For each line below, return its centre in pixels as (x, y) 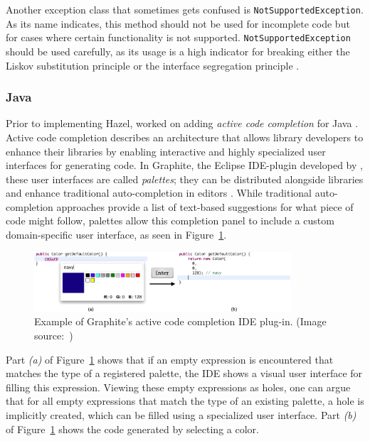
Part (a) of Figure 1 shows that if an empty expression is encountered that (170, 359)
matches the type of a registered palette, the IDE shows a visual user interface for (184, 373)
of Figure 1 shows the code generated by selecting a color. (132, 429)
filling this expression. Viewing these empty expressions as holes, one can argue (178, 387)
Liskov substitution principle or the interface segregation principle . (153, 65)
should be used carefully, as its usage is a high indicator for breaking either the (178, 51)
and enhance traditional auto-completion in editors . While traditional (159, 193)
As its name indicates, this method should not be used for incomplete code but (178, 23)
